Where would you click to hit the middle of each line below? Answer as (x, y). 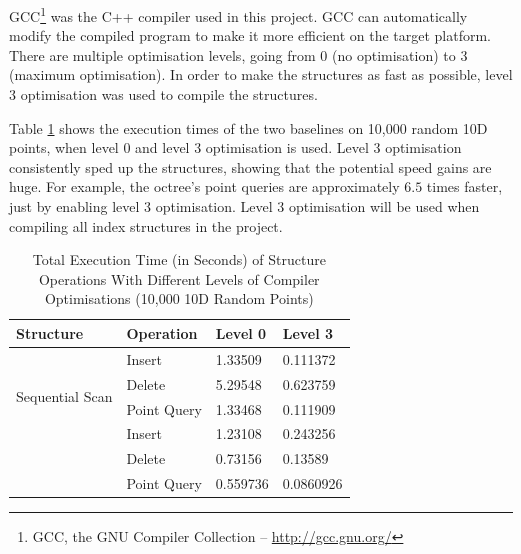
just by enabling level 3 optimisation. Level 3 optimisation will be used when (244, 206)
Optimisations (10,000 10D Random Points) (179, 298)
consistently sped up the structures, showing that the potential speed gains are (250, 166)
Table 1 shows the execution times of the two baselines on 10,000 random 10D (248, 127)
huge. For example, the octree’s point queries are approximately (204, 186)
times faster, (464, 186)
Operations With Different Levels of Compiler (179, 278)
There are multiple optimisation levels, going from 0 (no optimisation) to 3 (238, 54)
